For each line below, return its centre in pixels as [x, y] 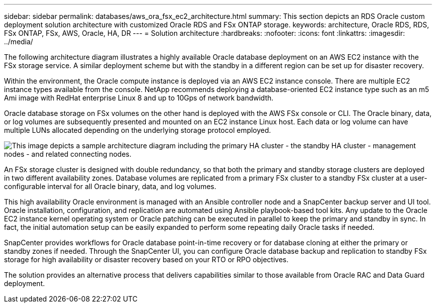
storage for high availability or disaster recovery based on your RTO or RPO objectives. [146, 259]
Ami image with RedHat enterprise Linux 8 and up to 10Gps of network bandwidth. [139, 98]
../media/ [19, 42]
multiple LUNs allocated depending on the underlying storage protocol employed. [138, 130]
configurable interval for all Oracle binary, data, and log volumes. [110, 186]
